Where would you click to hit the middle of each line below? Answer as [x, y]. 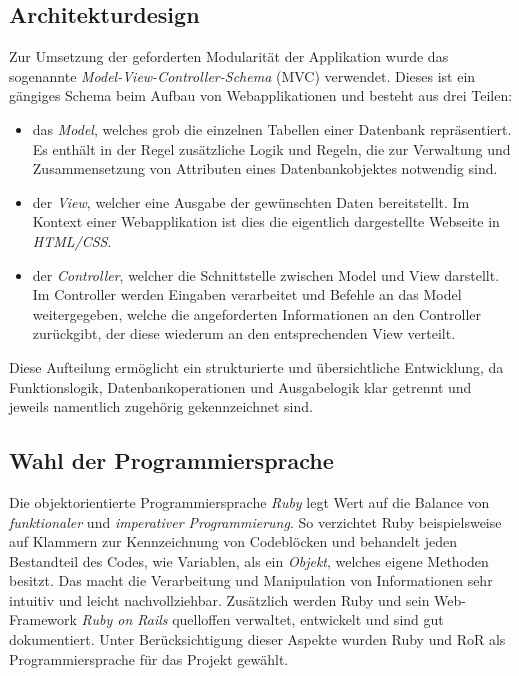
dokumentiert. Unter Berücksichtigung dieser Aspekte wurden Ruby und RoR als [257, 639]
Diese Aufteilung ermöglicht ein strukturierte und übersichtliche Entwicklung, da [256, 366]
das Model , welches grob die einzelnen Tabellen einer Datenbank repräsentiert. [272, 128]
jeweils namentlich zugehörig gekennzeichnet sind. [161, 406]
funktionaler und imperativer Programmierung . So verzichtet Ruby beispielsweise [255, 521]
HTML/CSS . [72, 240]
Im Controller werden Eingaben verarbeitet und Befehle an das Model [247, 294]
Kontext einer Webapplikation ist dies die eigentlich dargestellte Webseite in [266, 221]
